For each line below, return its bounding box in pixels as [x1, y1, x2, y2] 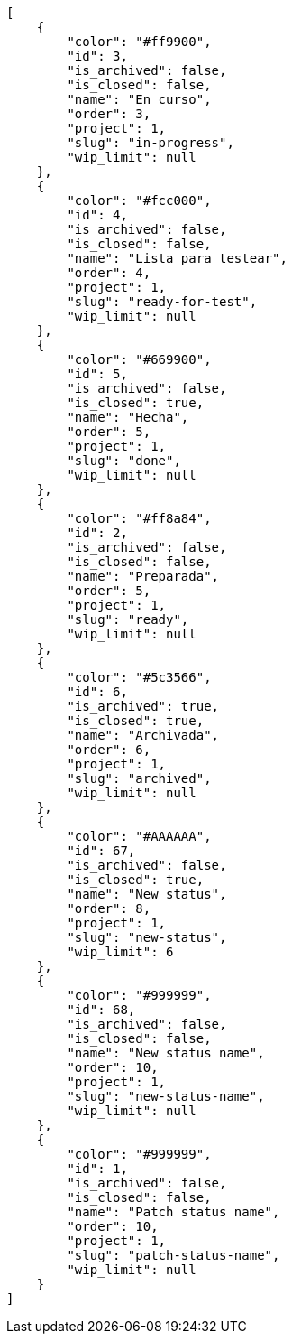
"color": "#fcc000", [67, 193, 212, 208]
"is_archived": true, [67, 699, 220, 713]
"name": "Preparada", [67, 569, 220, 583]
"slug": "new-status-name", [67, 1089, 265, 1104]
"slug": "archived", [67, 771, 212, 786]
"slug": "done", [67, 453, 181, 468]
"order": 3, [67, 107, 151, 121]
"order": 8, [67, 901, 151, 916]
